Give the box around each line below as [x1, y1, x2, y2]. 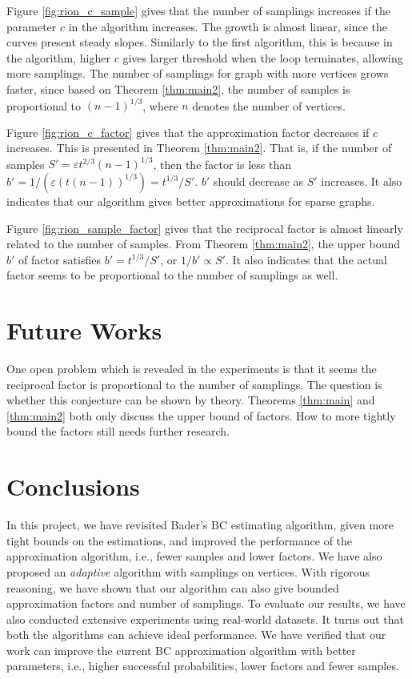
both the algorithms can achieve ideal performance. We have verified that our [6, 626, 386, 643]
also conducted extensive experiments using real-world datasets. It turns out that [6, 610, 404, 627]
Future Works [6, 314, 162, 347]
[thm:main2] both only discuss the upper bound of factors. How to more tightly [6, 407, 396, 424]
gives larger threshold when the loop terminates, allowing [122, 49, 403, 66]
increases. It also [321, 172, 402, 189]
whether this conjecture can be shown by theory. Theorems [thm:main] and [6, 392, 375, 408]
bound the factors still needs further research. [6, 423, 230, 440]
